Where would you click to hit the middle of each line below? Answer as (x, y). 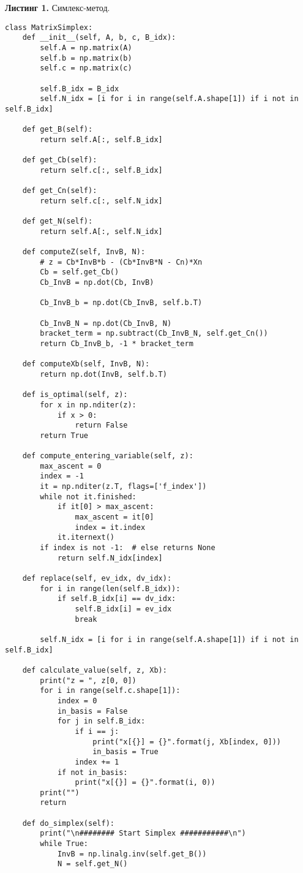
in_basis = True (125, 752)
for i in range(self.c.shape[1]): (110, 691)
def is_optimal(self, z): (75, 395)
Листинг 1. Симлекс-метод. (58, 7)
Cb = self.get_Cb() (80, 272)
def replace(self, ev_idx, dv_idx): (97, 579)
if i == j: (97, 731)
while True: (64, 844)
